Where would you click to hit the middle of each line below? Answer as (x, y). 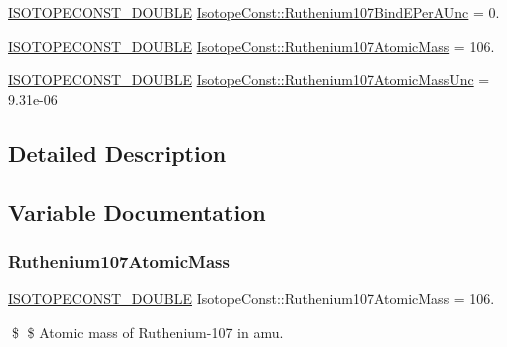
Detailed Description (117, 152)
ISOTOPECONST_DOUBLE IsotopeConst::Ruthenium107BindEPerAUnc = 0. (254, 12)
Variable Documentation (137, 211)
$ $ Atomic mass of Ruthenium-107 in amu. (147, 331)
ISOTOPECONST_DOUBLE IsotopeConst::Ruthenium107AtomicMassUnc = (249, 79)
